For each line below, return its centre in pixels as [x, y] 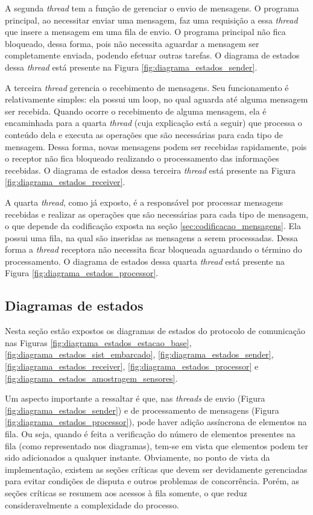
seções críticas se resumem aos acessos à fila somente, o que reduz [126, 492]
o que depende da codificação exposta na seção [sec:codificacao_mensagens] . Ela [153, 226]
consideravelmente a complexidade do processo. [92, 504]
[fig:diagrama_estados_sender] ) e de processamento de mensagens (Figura [142, 410]
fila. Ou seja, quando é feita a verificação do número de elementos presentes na [150, 434]
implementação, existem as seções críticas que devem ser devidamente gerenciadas [156, 469]
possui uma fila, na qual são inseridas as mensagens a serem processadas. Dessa [151, 237]
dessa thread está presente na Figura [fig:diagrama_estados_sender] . [131, 67]
